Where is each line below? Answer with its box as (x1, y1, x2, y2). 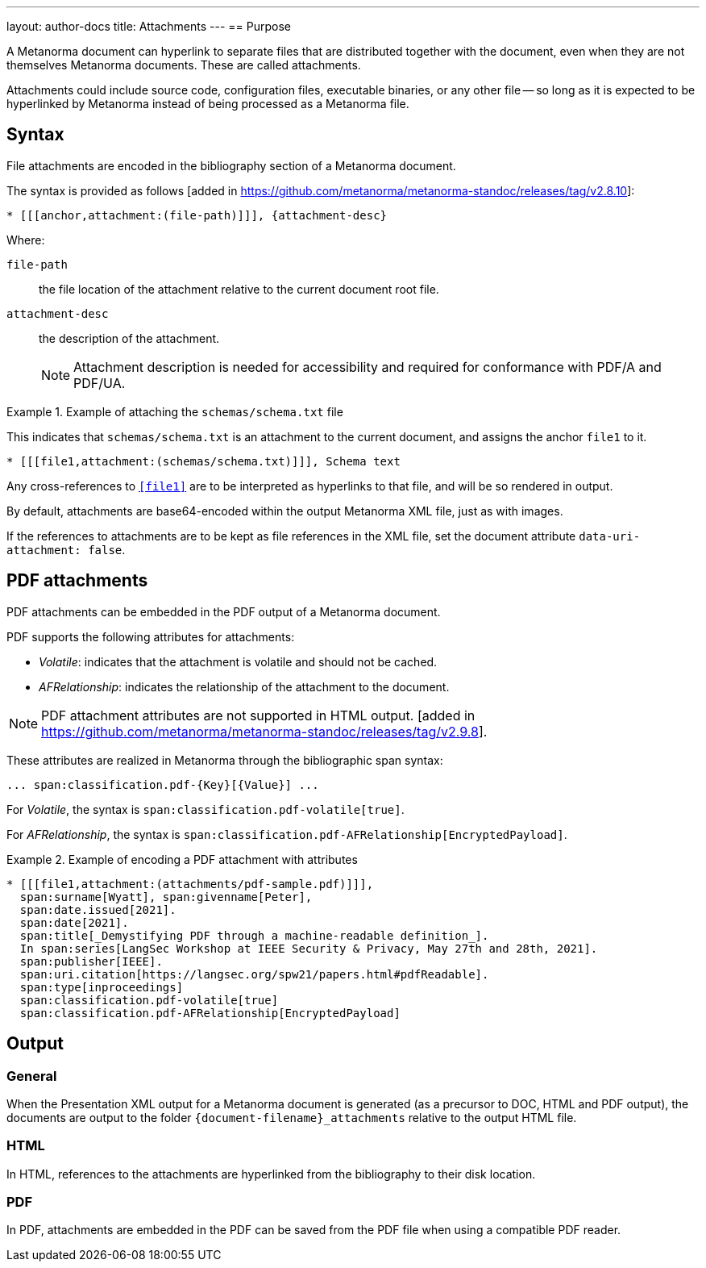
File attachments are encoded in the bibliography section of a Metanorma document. (6, 158, 456, 173)
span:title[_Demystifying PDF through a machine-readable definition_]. (19, 928, 489, 942)
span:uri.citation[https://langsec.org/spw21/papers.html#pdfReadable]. (19, 967, 489, 981)
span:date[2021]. (19, 916, 129, 929)
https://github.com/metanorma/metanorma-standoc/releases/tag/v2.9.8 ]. (41, 723, 488, 740)
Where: (6, 232, 45, 247)
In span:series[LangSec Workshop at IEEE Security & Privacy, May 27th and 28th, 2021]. (19, 941, 598, 955)
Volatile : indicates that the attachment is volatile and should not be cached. (39, 654, 438, 669)
